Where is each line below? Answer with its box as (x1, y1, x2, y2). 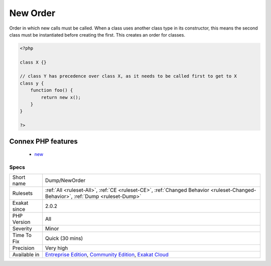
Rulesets (12, 190, 33, 197)
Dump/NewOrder (45, 177, 86, 184)
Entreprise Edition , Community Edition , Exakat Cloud (45, 251, 169, 258)
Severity (12, 225, 32, 232)
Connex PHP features (9, 137, 78, 145)
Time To (12, 232, 32, 239)
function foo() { (30, 88, 73, 93)
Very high (45, 244, 68, 251)
